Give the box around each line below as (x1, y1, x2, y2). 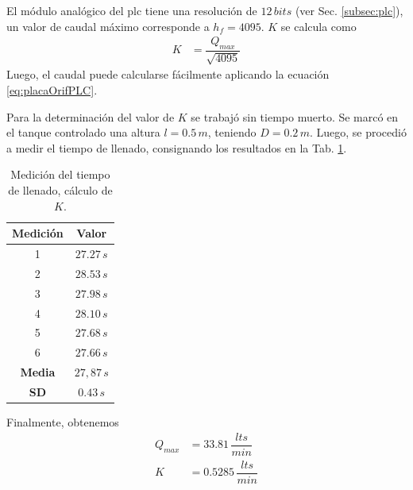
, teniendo (207, 124, 257, 141)
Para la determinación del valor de (6, 108, 175, 125)
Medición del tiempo (10, 166, 110, 183)
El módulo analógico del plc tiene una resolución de (6, 2, 257, 18)
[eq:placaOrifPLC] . (6, 82, 98, 98)
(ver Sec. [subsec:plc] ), (295, 2, 403, 18)
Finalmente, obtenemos (6, 414, 119, 430)
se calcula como (280, 17, 357, 34)
